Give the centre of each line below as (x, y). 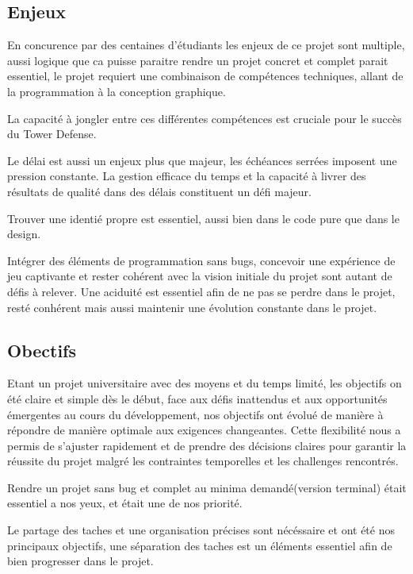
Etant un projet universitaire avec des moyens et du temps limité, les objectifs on (205, 383)
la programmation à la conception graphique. (117, 91)
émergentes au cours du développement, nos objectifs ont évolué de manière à (195, 414)
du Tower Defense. (52, 134)
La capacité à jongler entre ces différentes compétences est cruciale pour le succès (205, 118)
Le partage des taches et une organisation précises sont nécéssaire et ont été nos (201, 530)
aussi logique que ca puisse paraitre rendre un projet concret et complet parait (198, 60)
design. (24, 234)
